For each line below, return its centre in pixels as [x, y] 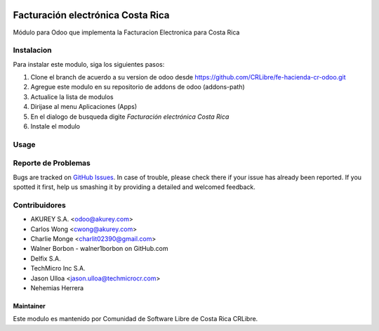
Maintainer [29, 306]
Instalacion [32, 51]
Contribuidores [39, 205]
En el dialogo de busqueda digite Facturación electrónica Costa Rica [130, 117]
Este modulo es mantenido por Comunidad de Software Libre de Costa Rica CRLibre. [135, 319]
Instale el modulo [55, 126]
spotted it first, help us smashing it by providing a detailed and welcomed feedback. [134, 187]
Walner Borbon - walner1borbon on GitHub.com [99, 249]
